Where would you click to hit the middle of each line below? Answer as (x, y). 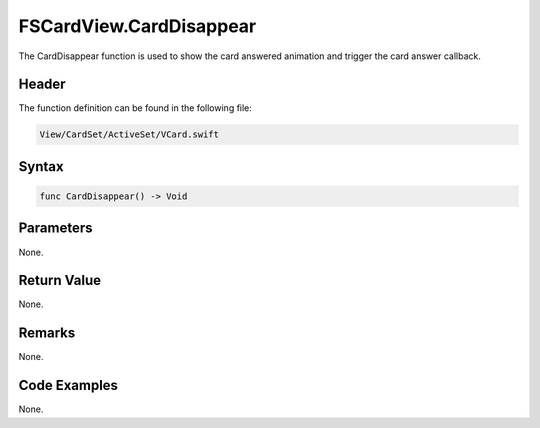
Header (42, 84)
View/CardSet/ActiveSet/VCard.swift (129, 134)
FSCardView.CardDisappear (137, 26)
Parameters (55, 228)
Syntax (41, 166)
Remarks (47, 333)
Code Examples (68, 385)
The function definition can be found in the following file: (135, 108)
